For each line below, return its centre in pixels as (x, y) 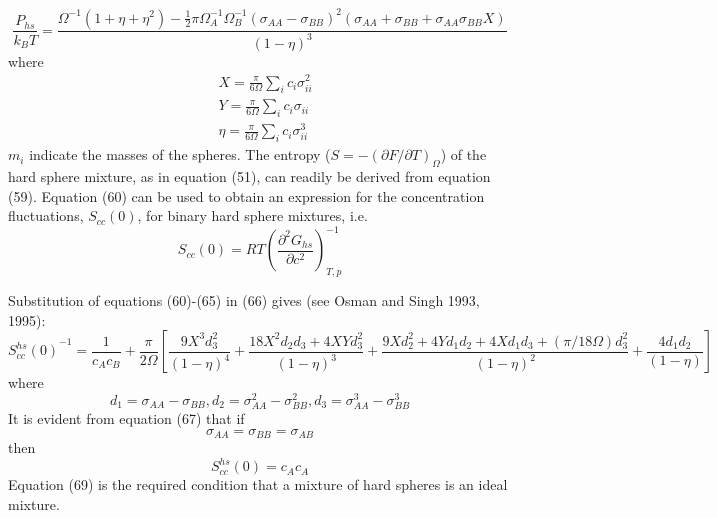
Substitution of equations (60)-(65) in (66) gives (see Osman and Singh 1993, (244, 299)
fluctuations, (46, 215)
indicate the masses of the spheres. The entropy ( (180, 154)
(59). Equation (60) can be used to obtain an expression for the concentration (246, 195)
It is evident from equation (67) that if (126, 418)
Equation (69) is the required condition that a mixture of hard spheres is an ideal (258, 484)
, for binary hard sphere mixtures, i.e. (252, 215)
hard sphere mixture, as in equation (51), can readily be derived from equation (249, 175)
